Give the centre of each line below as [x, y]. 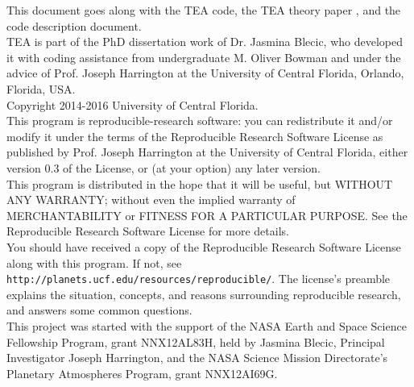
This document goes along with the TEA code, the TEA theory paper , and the [204, 10]
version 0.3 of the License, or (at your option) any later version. [164, 167]
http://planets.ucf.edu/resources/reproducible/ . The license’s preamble [199, 279]
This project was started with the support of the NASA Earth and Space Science [207, 325]
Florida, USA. [41, 88]
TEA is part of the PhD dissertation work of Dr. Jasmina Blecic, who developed [205, 42]
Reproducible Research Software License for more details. [148, 231]
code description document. [74, 25]
